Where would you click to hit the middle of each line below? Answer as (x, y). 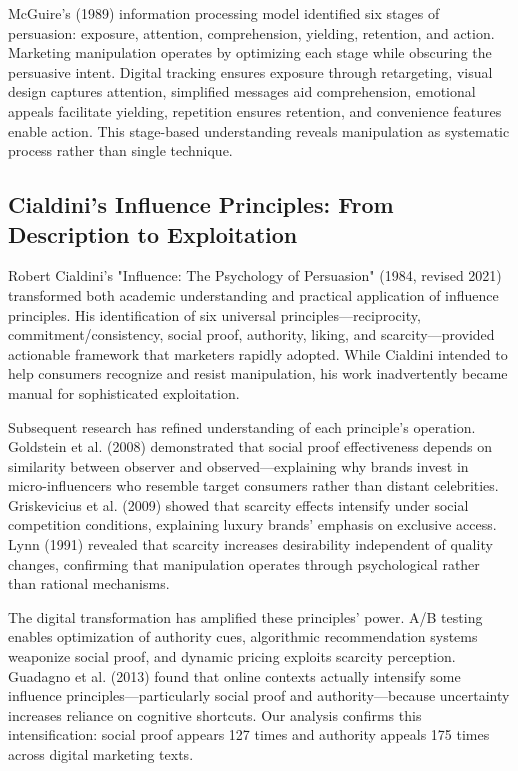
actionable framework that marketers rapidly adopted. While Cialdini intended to (258, 353)
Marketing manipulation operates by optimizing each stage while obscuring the (250, 52)
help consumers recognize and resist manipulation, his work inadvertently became (258, 373)
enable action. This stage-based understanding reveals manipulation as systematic (259, 130)
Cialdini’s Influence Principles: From (201, 204)
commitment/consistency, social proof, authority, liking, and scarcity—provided (251, 334)
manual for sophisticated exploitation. (124, 392)
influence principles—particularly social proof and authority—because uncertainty (259, 695)
